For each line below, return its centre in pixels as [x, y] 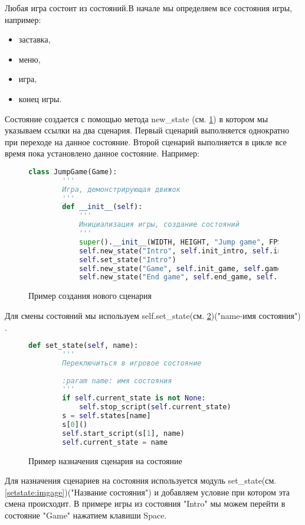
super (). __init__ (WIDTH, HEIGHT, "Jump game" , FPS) [182, 242]
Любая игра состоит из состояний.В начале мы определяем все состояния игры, [149, 8]
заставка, [35, 39]
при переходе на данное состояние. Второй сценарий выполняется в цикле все [146, 141]
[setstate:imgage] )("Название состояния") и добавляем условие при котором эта [147, 492]
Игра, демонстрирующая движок [121, 189]
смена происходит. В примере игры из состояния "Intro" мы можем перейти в [145, 503]
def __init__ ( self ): [102, 207]
